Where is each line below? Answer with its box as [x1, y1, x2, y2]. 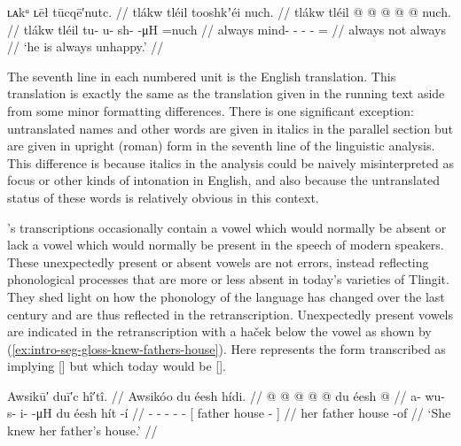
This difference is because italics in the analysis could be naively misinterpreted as [7, 153, 454, 172]
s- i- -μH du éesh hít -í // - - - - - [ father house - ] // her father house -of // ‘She [7, 404, 451, 422]
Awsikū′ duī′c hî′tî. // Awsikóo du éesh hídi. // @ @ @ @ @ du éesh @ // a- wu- [7, 386, 446, 404]
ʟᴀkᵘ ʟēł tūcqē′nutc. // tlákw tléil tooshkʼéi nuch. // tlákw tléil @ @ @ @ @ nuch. [7, 3, 451, 20]
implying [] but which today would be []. [7, 357, 226, 375]
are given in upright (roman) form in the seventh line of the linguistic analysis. [7, 136, 435, 155]
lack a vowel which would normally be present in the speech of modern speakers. [7, 235, 444, 254]
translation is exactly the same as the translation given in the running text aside [7, 84, 445, 103]
